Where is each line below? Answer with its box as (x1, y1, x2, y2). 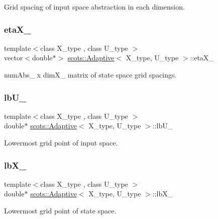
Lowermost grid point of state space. (4, 205, 117, 215)
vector (4, 52, 23, 63)
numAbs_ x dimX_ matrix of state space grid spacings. (4, 69, 177, 80)
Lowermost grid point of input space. (4, 137, 118, 148)
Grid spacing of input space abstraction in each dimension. (4, 2, 185, 12)
